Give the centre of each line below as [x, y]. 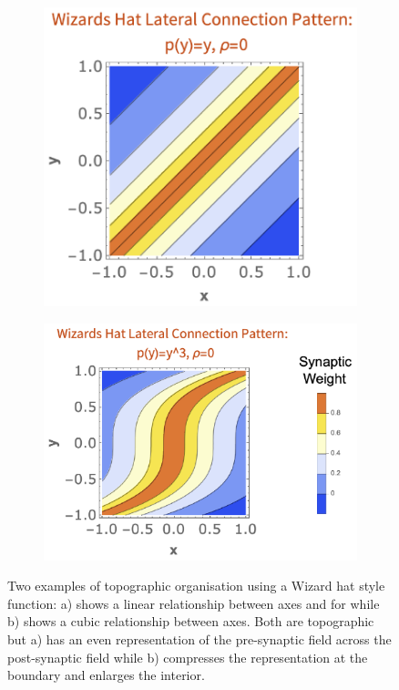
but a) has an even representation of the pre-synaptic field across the [199, 639]
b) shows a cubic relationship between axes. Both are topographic [191, 621]
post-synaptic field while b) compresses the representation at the [188, 657]
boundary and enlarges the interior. [106, 675]
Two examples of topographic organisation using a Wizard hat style [196, 586]
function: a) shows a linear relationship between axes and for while [194, 603]
